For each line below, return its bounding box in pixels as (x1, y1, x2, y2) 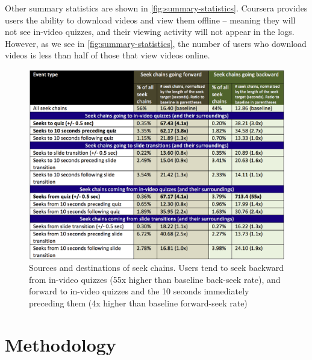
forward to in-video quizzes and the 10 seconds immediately (29, 285, 249, 297)
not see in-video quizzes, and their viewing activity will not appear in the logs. (5, 25, 295, 38)
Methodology (5, 332, 116, 356)
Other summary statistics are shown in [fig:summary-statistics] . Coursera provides (5, 2, 308, 14)
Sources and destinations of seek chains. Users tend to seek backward (29, 261, 284, 274)
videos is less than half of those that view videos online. (5, 49, 210, 61)
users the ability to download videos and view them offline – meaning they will (5, 13, 296, 26)
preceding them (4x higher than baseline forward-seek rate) (29, 297, 248, 309)
